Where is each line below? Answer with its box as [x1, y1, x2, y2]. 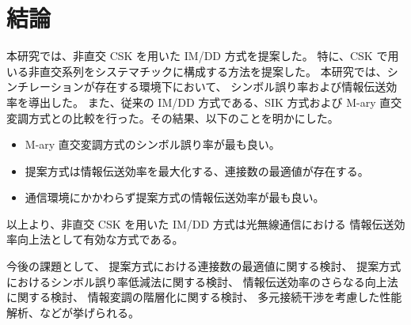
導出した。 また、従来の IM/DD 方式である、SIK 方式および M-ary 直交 [28, 93, 402, 110]
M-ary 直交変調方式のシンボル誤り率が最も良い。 [25, 136, 280, 153]
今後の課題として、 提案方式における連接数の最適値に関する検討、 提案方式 [6, 258, 401, 274]
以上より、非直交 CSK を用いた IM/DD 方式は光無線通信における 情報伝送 [6, 215, 394, 232]
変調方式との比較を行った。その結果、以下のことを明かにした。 [6, 109, 339, 126]
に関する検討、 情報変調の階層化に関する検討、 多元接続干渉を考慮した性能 [6, 289, 402, 305]
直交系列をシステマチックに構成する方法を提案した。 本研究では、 [39, 62, 387, 79]
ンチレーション [6, 78, 84, 95]
